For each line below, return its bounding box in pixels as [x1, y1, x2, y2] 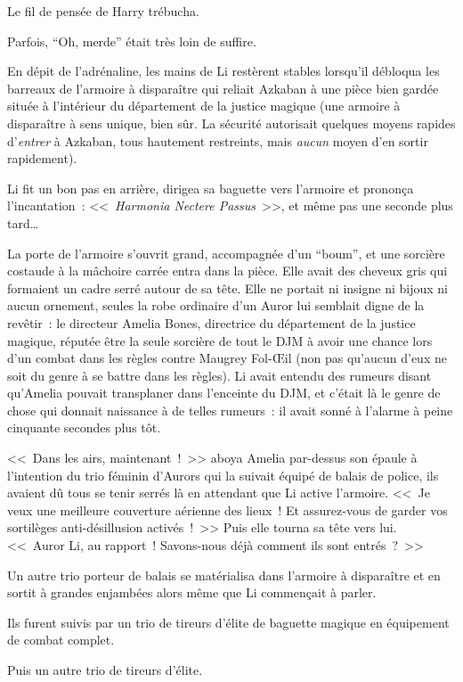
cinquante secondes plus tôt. [7, 418, 161, 437]
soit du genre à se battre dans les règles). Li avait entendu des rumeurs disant [7, 366, 432, 384]
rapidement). [7, 149, 77, 168]
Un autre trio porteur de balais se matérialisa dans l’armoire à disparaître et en [7, 565, 441, 584]
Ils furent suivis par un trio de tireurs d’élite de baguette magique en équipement [7, 612, 450, 631]
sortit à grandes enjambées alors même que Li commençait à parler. [7, 583, 377, 602]
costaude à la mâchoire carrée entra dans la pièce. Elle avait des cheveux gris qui [7, 261, 448, 280]
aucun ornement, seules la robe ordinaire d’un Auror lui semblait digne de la [7, 296, 425, 315]
